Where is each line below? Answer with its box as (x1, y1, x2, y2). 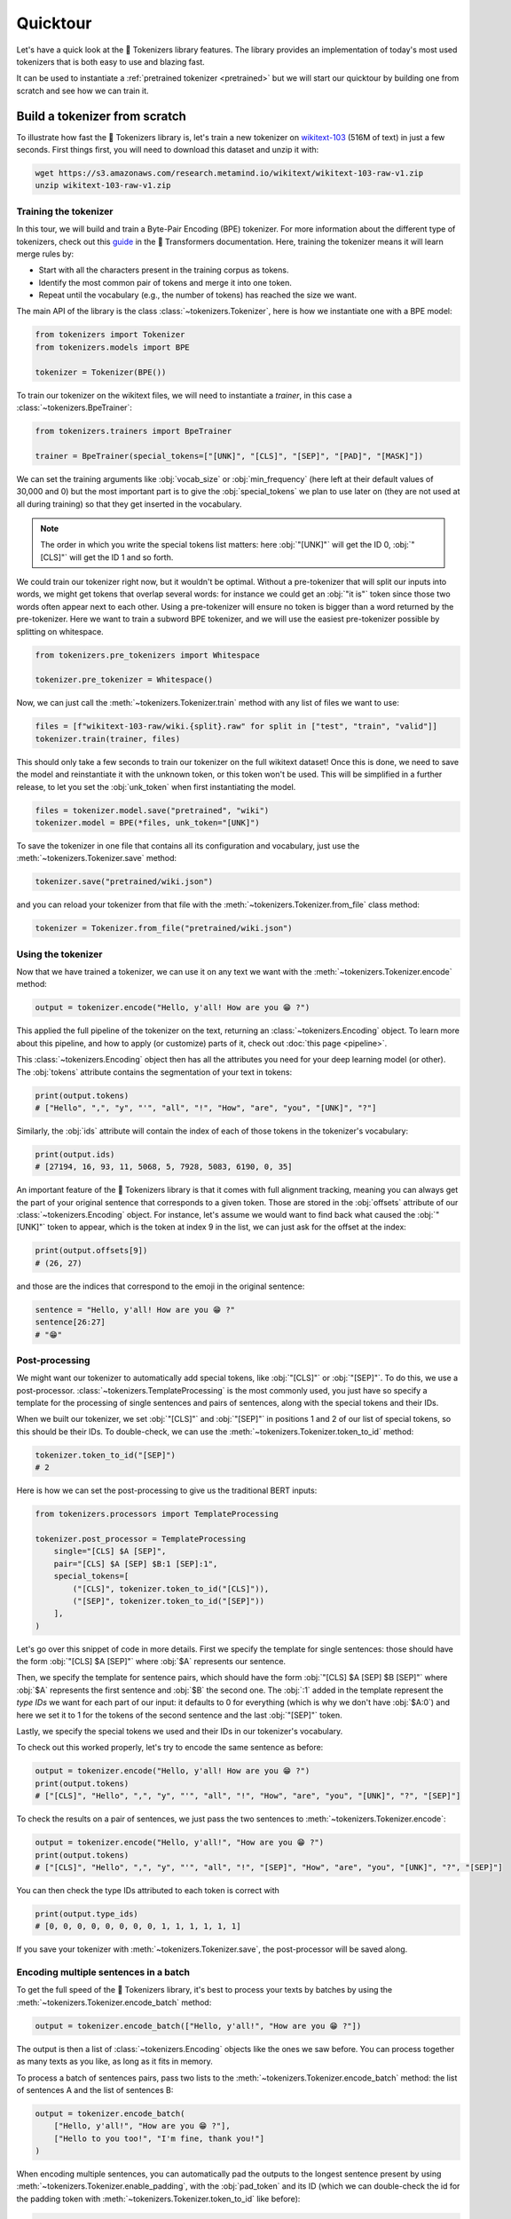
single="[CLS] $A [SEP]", (53, 1546, 167, 1557)
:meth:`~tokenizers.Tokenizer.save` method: (16, 853, 177, 864)
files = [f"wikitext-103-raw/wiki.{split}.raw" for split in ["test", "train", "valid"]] (35, 722, 438, 731)
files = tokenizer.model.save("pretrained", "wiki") (35, 805, 270, 816)
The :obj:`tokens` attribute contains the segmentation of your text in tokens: (16, 1066, 293, 1078)
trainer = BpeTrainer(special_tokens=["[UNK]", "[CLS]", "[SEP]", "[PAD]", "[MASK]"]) (35, 451, 424, 461)
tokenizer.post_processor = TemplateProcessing (35, 1534, 246, 1544)
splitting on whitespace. (16, 626, 104, 636)
